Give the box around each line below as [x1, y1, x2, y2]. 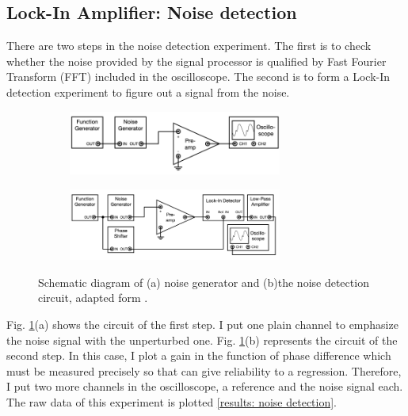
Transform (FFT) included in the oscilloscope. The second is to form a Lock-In [6, 68, 391, 85]
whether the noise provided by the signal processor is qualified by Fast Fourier [6, 52, 387, 69]
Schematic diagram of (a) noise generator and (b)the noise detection [38, 273, 369, 290]
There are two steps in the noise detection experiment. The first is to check [6, 37, 372, 54]
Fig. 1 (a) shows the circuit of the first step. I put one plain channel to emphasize [6, 315, 398, 332]
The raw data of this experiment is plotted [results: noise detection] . [6, 393, 337, 410]
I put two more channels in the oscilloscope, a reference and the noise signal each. [6, 378, 403, 395]
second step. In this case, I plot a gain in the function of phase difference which [6, 347, 391, 364]
